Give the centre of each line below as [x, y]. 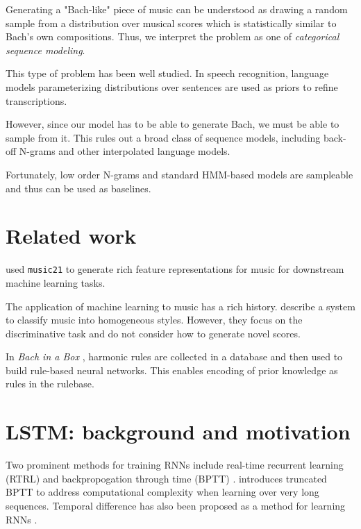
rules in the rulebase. [50, 384]
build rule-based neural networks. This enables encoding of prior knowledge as [172, 370]
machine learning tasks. [56, 282]
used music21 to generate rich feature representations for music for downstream [175, 269]
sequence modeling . [45, 50]
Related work [71, 236]
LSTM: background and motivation [178, 431]
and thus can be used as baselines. [78, 188]
